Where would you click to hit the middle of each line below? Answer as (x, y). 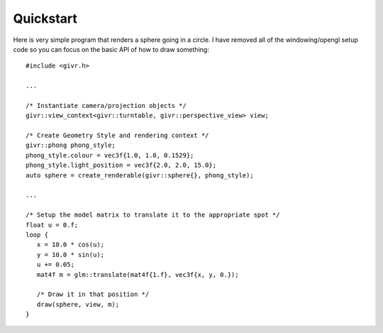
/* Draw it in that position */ (93, 294)
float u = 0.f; (52, 225)
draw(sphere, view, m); (78, 304)
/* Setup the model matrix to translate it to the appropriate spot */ (153, 215)
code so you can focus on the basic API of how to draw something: (111, 49)
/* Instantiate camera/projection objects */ (106, 105)
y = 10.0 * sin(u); (71, 255)
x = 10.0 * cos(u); (71, 245)
